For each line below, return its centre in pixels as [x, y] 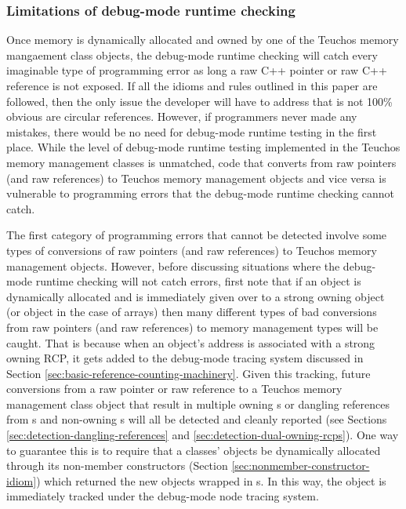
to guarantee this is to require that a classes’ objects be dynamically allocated [194, 450]
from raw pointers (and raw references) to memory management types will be [192, 327]
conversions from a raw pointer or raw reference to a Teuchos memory [174, 389]
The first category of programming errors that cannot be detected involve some [197, 235]
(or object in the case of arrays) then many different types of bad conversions [192, 312]
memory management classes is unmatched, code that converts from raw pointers [201, 162]
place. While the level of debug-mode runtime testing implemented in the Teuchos [203, 147]
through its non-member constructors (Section [117, 465]
